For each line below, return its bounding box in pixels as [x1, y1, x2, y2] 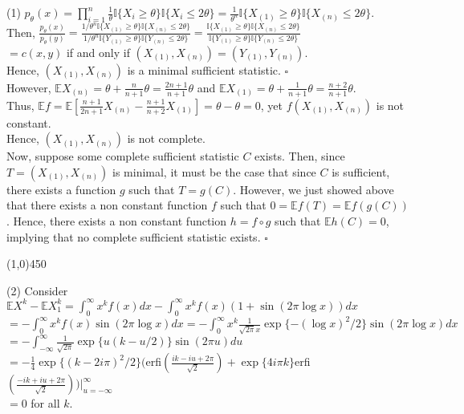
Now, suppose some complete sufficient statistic [6, 148, 239, 164]
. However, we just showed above [233, 181, 394, 197]
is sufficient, [332, 163, 390, 180]
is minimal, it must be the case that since [112, 163, 316, 180]
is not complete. [127, 130, 206, 147]
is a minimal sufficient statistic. [127, 61, 281, 78]
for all [31, 395, 60, 412]
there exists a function [6, 181, 116, 197]
